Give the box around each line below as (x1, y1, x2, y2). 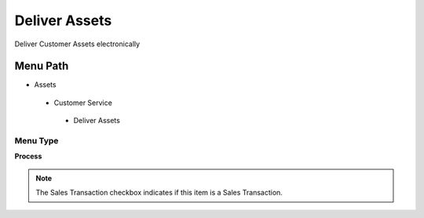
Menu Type (14, 136, 59, 146)
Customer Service (53, 98, 113, 107)
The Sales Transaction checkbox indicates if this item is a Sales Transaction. (35, 188, 283, 198)
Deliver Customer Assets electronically (14, 39, 141, 49)
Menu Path (14, 60, 69, 73)
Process (14, 151, 42, 161)
